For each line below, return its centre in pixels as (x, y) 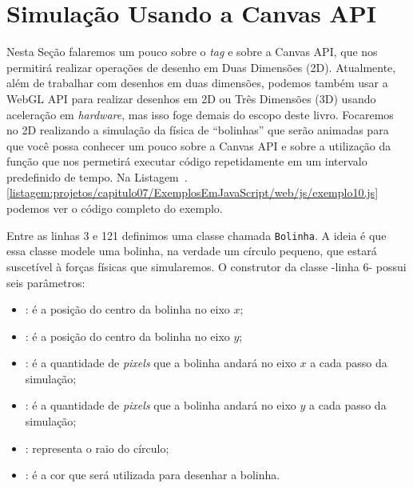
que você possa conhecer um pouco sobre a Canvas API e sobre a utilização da (199, 145)
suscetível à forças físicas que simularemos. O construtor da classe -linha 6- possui (206, 266)
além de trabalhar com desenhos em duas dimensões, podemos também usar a (197, 83)
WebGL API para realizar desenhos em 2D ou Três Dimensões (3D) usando (191, 98)
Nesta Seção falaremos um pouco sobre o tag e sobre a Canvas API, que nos (192, 52)
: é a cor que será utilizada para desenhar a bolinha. (153, 475)
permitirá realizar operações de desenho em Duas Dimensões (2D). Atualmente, (201, 67)
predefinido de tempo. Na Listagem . (97, 176)
